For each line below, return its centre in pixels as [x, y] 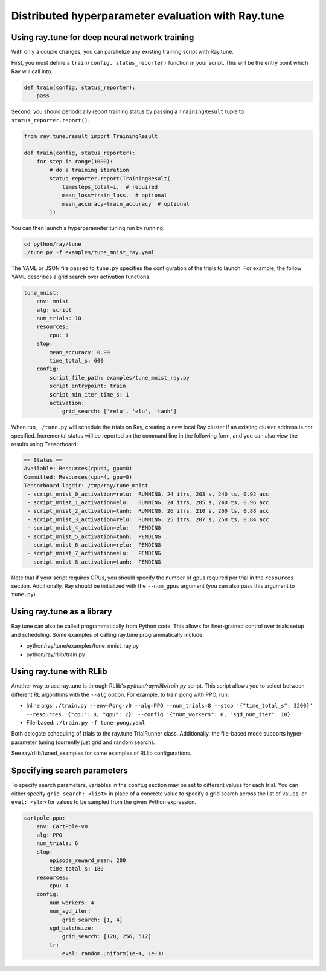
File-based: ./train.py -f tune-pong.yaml [86, 723]
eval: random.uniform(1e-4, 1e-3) [113, 954]
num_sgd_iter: [70, 911]
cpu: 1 [59, 335]
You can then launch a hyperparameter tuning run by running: [88, 228]
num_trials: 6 [57, 844]
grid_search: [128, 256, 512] [107, 936]
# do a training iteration [89, 170]
